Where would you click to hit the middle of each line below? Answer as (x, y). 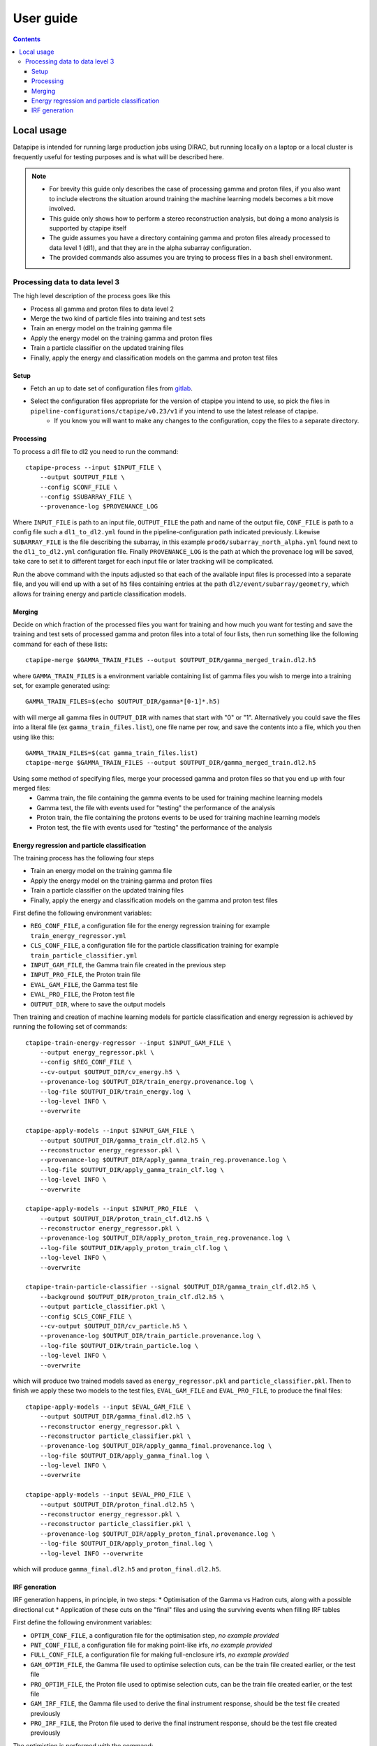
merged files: (32, 788)
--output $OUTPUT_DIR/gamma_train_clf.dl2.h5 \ (123, 1140)
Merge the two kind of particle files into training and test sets (118, 318)
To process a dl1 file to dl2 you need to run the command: (96, 451)
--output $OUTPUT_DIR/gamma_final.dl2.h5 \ (115, 1417)
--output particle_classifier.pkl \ (102, 1307)
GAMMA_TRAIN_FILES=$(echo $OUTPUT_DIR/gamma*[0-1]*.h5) (123, 702)
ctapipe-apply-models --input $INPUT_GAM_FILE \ (110, 1131)
